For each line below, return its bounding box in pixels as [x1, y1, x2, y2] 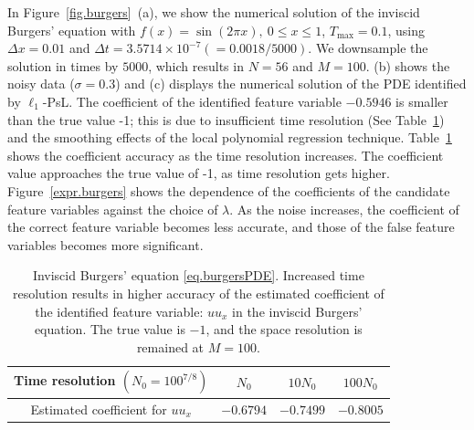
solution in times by [7, 56, 119, 75]
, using [387, 20, 425, 39]
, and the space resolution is [205, 320, 363, 339]
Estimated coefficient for [30, 399, 167, 418]
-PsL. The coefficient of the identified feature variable [42, 91, 342, 110]
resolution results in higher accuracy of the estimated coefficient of [12, 283, 384, 302]
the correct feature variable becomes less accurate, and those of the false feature [7, 217, 455, 236]
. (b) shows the [365, 56, 450, 75]
